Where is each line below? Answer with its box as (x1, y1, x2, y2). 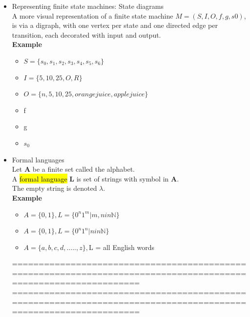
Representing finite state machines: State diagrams (12, 1, 164, 11)
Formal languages (12, 154, 64, 164)
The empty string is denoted (12, 183, 97, 193)
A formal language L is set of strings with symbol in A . (12, 173, 179, 183)
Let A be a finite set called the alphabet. (12, 164, 135, 174)
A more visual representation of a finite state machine (12, 10, 173, 21)
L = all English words (88, 242, 154, 252)
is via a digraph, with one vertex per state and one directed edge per (12, 20, 218, 30)
